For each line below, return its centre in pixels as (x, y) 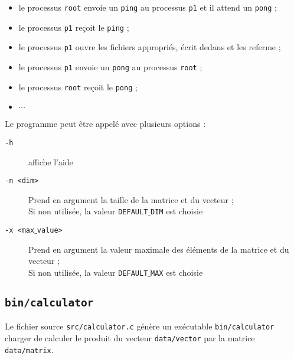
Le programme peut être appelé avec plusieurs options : (105, 124)
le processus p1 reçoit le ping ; (74, 27)
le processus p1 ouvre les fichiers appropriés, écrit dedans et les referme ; (150, 47)
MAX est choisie (177, 272)
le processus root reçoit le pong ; (78, 87)
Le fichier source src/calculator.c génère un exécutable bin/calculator (140, 326)
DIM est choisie (177, 211)
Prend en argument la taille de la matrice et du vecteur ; (131, 199)
